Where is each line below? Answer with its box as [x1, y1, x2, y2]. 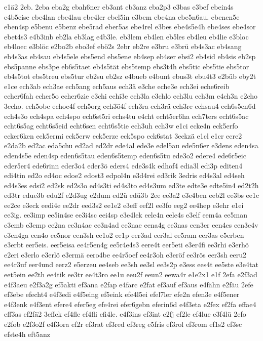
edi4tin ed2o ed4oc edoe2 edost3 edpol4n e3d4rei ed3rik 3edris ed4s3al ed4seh [4, 170, 245, 181]
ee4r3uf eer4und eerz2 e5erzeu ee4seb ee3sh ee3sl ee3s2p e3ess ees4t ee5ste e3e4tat [4, 259, 258, 270]
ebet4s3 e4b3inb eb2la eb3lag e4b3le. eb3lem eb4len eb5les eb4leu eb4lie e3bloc [4, 31, 249, 41]
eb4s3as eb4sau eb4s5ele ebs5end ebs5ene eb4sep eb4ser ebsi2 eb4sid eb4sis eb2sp [4, 51, 256, 61]
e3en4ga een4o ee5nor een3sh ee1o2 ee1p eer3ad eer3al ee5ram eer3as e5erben [4, 229, 244, 240]
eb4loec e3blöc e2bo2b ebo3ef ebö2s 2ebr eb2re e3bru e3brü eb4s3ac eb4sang [4, 41, 242, 52]
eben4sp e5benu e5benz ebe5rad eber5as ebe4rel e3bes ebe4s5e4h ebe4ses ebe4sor [4, 21, 256, 32]
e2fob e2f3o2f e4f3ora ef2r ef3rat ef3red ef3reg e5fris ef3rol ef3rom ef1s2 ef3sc [4, 319, 242, 329]
